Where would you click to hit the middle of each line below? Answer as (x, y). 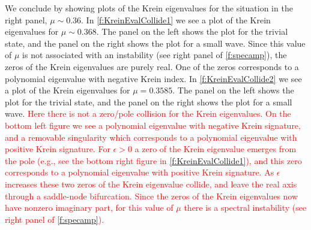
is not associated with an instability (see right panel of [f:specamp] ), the (155, 55)
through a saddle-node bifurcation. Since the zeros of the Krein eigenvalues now (152, 196)
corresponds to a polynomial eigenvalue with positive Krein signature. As (140, 172)
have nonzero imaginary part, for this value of (89, 208)
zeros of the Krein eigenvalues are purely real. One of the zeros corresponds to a (152, 66)
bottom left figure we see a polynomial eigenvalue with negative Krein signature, (153, 125)
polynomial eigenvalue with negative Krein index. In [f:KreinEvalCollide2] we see (153, 78)
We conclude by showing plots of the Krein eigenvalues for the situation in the (149, 8)
